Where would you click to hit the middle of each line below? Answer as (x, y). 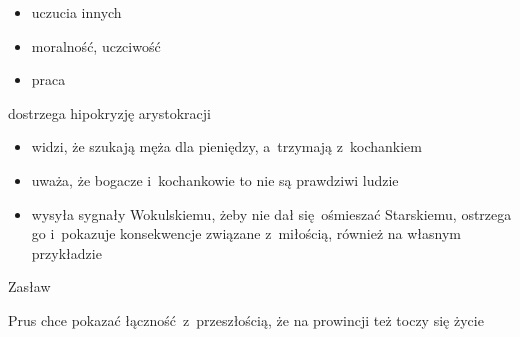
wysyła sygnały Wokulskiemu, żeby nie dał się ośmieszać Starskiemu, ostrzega (271, 213)
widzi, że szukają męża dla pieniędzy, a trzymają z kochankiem (226, 146)
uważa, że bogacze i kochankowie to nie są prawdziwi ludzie (215, 179)
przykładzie (66, 252)
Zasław (29, 286)
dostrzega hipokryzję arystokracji (109, 112)
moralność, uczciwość (96, 45)
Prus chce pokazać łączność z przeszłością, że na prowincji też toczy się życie (246, 319)
